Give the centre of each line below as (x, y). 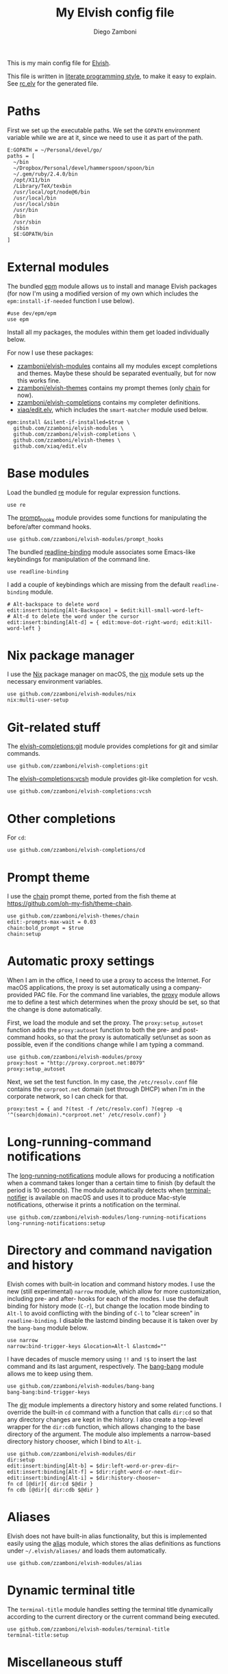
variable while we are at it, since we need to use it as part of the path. (105, 137)
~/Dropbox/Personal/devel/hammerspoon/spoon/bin (84, 168)
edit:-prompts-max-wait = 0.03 (52, 922)
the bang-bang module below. (48, 1328)
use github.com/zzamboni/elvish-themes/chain (73, 916)
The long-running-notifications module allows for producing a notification (111, 1176)
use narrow (23, 1341)
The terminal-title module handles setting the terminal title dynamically (110, 1609)
